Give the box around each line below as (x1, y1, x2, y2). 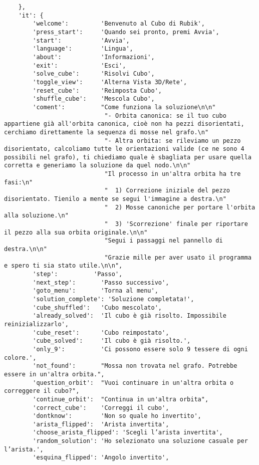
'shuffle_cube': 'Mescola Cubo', (33, 95, 155, 103)
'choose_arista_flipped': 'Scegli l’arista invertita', (33, 429, 223, 436)
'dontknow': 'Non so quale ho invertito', (33, 412, 201, 420)
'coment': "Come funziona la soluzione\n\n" (33, 103, 216, 111)
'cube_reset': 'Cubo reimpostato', (33, 329, 169, 336)
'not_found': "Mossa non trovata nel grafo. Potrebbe (33, 362, 237, 370)
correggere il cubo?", (4, 387, 80, 395)
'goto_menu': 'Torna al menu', (33, 287, 158, 295)
